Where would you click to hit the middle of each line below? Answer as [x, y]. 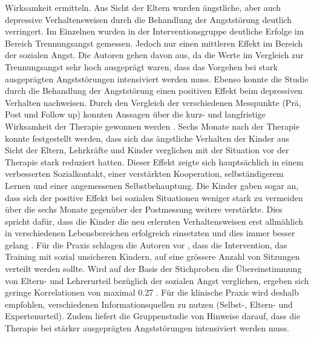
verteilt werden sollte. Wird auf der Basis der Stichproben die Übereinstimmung [153, 269]
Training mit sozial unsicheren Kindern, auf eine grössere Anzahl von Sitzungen [152, 257]
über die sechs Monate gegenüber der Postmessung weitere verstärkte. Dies [144, 209]
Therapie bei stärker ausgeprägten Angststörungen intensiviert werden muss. [147, 328]
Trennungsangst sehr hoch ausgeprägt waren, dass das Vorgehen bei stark [141, 66]
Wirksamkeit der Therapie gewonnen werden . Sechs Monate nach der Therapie [152, 126]
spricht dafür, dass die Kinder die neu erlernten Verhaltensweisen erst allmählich [154, 221]
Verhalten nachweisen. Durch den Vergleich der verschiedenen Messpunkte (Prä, [153, 102]
